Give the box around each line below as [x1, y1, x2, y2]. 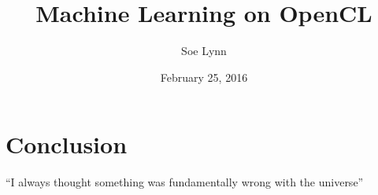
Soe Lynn [181, 42, 227, 59]
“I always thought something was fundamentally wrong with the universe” [6, 174, 364, 190]
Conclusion [6, 128, 128, 160]
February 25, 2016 [160, 68, 248, 85]
